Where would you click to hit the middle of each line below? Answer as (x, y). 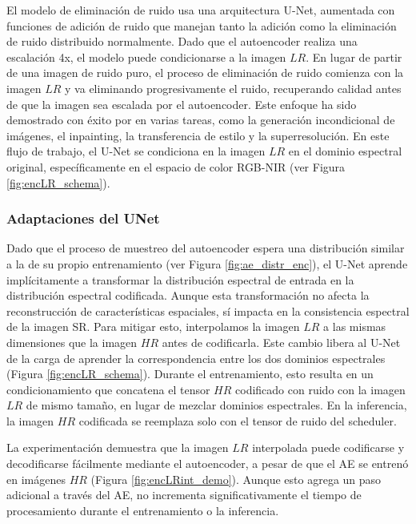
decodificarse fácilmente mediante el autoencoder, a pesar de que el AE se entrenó (208, 464)
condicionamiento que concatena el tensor (108, 389)
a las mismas (355, 326)
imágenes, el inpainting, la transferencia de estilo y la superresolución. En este (198, 135)
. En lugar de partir (354, 56)
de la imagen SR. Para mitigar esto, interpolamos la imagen (153, 326)
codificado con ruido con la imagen (320, 389)
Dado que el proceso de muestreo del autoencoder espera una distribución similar (206, 248)
